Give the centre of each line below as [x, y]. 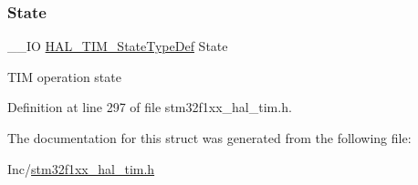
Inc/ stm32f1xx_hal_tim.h [81, 168]
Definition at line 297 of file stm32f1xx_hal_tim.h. [150, 107]
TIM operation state [64, 76]
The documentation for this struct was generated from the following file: [209, 138]
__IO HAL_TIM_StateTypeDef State [118, 46]
